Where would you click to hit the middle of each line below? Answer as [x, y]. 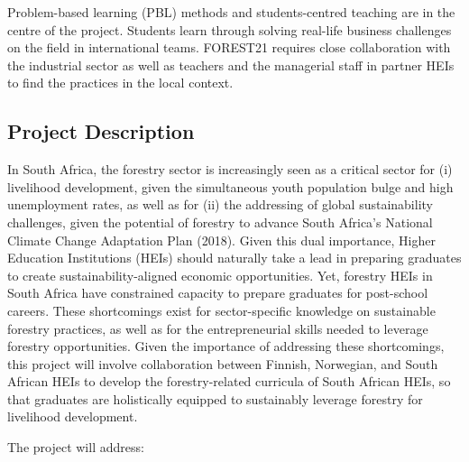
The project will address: [76, 447]
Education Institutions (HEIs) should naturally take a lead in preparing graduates [234, 258]
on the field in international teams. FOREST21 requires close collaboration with [229, 47]
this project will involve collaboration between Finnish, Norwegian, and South [223, 363]
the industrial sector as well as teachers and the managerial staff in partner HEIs [231, 65]
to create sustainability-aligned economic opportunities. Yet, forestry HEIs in [220, 275]
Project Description [101, 131]
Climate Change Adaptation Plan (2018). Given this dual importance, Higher [221, 240]
